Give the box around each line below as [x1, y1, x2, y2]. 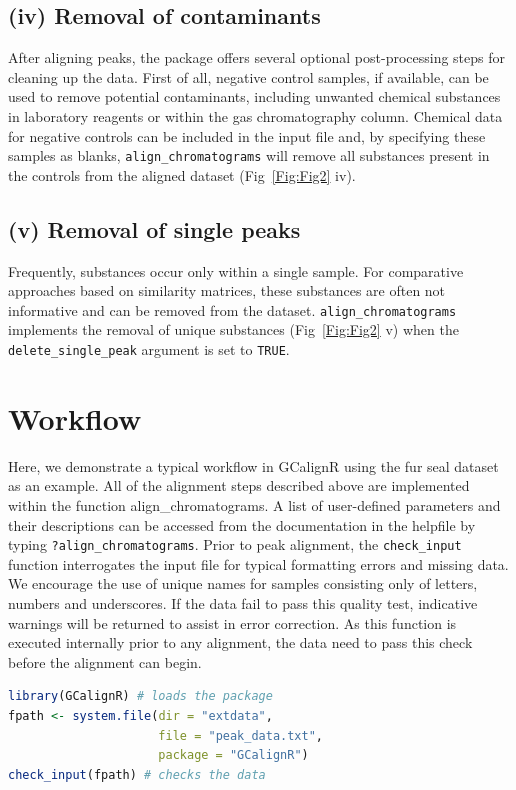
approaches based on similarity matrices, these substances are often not [8, 280, 446, 301]
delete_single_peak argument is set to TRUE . [8, 339, 290, 360]
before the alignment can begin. [8, 651, 202, 672]
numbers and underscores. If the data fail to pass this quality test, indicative [8, 593, 478, 614]
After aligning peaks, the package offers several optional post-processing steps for [8, 47, 506, 68]
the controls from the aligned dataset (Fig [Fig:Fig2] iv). [8, 164, 356, 185]
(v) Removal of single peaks [8, 213, 301, 244]
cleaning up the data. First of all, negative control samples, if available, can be [8, 66, 489, 87]
